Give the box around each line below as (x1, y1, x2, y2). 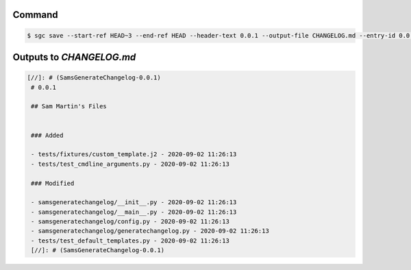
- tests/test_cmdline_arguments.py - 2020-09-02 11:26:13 (31, 160, 229, 168)
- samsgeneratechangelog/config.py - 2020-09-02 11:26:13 (31, 218, 229, 225)
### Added (31, 131, 64, 139)
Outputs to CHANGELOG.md (12, 51, 136, 63)
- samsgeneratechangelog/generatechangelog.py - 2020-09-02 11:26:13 (31, 227, 270, 235)
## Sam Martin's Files (31, 103, 108, 110)
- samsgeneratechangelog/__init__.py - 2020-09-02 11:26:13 (31, 199, 237, 206)
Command (12, 9, 58, 21)
